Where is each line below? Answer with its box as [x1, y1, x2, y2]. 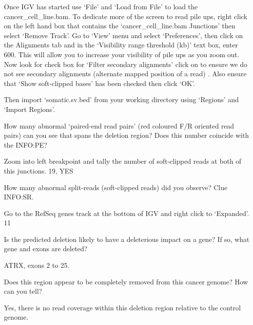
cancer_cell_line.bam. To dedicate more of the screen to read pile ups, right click [4, 11, 248, 21]
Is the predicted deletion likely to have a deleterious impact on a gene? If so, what [4, 234, 250, 244]
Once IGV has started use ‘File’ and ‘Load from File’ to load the [4, 1, 198, 11]
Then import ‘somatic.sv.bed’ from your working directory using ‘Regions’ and [4, 94, 239, 105]
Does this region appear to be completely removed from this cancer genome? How [4, 276, 248, 286]
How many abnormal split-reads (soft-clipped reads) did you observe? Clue [4, 182, 228, 192]
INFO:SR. [4, 192, 34, 202]
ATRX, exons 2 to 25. [4, 260, 70, 270]
